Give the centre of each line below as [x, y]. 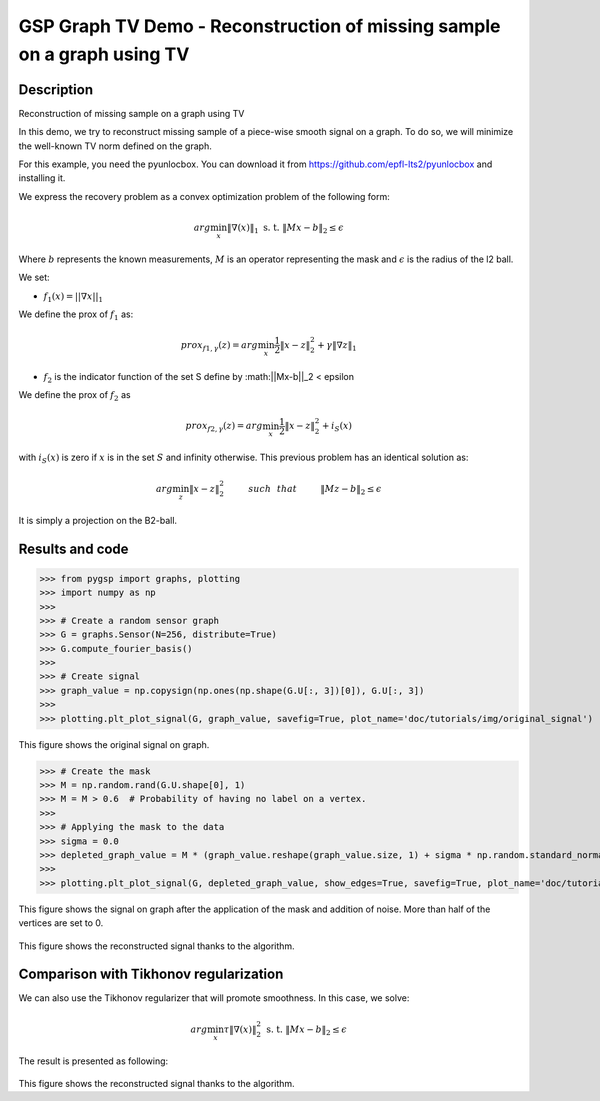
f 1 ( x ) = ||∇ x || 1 [73, 297]
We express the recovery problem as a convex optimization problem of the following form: [204, 196]
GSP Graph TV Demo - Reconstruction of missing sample [259, 26]
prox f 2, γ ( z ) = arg [224, 427]
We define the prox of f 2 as [74, 396]
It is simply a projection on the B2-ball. [98, 520]
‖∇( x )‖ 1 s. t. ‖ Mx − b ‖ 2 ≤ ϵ [285, 228]
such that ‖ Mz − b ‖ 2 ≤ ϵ [315, 490]
